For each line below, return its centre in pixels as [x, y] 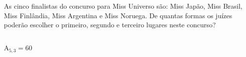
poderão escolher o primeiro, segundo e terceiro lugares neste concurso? [110, 25]
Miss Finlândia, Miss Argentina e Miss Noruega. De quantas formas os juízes [118, 15]
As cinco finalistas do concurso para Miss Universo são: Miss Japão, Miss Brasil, [123, 6]
